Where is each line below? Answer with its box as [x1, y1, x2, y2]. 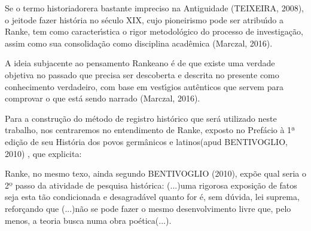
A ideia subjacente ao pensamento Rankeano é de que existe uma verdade [5, 57, 275, 69]
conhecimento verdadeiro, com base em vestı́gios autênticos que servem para [5, 80, 283, 93]
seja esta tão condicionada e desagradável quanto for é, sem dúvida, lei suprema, [5, 190, 300, 203]
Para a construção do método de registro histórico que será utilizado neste [5, 112, 277, 124]
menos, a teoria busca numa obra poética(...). [5, 214, 172, 226]
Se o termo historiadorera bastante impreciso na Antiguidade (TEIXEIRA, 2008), [5, 2, 304, 14]
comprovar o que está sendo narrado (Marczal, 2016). [5, 92, 200, 104]
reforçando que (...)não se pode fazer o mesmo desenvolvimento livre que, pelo [5, 202, 291, 214]
